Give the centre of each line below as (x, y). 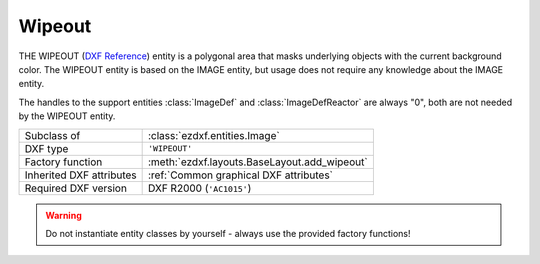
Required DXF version (75, 188)
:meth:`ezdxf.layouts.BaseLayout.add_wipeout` (258, 162)
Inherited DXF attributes (80, 175)
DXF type (46, 148)
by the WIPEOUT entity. (67, 116)
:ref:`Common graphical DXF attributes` (240, 175)
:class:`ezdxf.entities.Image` (213, 135)
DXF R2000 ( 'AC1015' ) (199, 188)
